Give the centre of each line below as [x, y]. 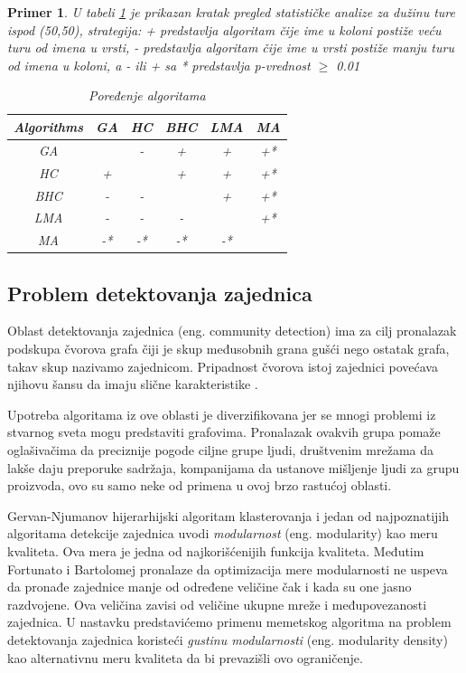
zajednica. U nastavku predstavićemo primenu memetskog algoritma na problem [229, 622]
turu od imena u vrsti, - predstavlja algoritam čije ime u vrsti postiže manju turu [231, 47]
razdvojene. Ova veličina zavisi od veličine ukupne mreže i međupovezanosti [217, 604]
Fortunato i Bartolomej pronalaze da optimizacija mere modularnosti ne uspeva [228, 569]
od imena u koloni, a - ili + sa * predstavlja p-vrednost [159, 65]
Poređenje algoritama [147, 95]
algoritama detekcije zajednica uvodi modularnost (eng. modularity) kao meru [223, 533]
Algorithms [49, 126]
